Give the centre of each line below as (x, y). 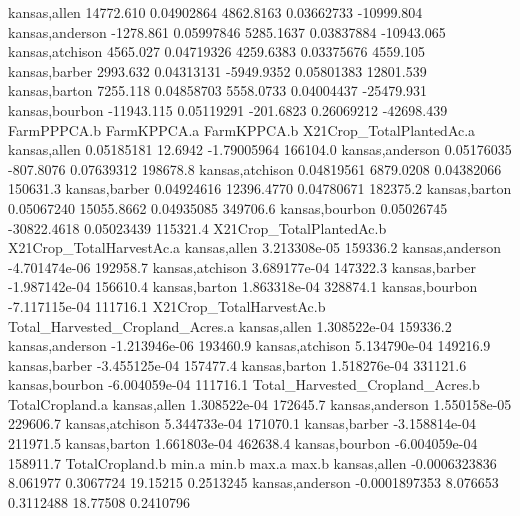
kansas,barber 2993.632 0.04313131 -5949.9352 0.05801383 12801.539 (217, 70)
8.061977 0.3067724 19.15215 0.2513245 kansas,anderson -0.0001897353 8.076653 (253, 482)
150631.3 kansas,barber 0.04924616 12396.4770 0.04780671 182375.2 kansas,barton (260, 188)
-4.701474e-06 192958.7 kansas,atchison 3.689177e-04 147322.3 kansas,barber (242, 266)
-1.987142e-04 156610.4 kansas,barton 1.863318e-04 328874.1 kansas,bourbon (243, 286)
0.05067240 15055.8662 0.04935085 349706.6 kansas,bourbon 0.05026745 (228, 207)
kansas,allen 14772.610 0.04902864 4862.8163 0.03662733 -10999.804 (215, 12)
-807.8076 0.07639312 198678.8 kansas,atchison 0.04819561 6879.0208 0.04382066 (255, 168)
